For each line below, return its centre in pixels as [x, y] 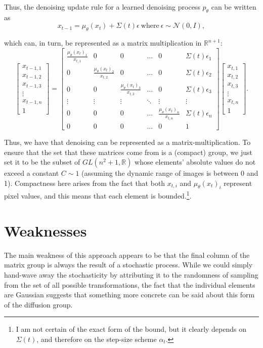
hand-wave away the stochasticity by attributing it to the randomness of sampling [131, 275]
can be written [234, 7]
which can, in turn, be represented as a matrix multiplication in [103, 43]
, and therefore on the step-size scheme [97, 339]
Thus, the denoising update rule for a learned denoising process [102, 7]
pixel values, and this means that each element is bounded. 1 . [98, 195]
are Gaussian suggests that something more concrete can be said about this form [129, 295]
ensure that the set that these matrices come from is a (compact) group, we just [128, 152]
